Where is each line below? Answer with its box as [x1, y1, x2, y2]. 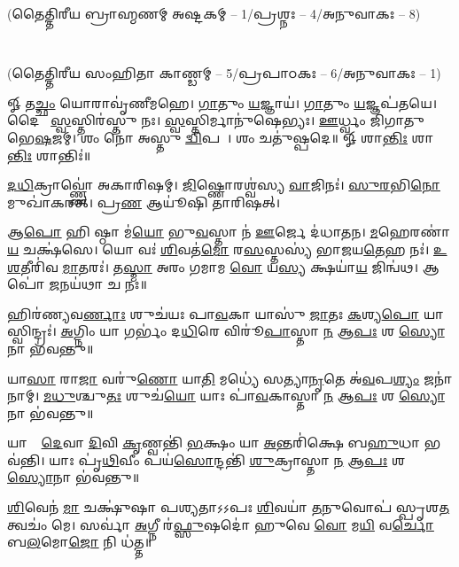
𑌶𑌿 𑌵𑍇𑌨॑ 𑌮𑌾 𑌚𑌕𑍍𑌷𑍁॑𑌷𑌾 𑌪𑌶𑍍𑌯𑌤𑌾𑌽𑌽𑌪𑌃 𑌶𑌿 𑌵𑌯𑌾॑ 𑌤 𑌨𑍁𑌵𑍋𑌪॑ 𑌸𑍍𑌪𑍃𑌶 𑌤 [7, 498, 450, 517]
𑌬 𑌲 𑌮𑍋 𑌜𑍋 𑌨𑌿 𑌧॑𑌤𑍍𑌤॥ [7, 532, 152, 551]
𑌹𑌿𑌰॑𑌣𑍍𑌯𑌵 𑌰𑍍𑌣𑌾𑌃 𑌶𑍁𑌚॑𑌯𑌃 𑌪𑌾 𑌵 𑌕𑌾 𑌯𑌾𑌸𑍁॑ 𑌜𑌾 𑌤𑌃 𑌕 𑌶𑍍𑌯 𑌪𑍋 [7, 304, 420, 322]
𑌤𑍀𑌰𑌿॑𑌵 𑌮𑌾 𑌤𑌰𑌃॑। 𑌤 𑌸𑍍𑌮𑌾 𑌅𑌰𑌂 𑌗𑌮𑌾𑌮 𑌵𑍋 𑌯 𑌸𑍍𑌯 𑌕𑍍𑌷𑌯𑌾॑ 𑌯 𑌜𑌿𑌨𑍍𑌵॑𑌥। [20, 257, 418, 276]
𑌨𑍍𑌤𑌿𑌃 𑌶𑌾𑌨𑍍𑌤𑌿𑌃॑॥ [7, 145, 91, 164]
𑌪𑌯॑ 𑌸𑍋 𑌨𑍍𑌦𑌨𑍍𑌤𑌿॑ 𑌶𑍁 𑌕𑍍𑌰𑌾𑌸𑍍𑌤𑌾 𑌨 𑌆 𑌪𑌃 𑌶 [144, 450, 406, 469]
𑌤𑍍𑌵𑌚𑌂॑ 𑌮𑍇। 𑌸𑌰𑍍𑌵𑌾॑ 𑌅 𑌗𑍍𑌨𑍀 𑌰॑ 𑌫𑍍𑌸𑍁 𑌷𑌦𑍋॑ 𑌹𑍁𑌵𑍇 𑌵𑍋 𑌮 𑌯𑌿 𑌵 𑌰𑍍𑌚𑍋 [7, 515, 434, 533]
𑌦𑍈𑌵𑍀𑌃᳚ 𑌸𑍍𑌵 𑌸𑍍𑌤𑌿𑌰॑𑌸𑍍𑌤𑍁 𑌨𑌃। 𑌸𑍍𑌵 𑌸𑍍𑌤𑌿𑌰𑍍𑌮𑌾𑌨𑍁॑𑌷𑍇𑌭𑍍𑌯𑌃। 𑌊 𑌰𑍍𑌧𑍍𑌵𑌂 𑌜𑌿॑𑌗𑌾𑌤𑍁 [7, 111, 424, 129]
